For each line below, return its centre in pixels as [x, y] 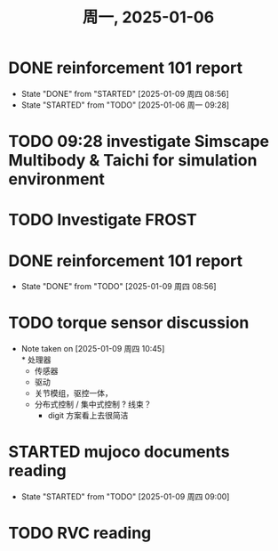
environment [57, 179]
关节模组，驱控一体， [73, 393]
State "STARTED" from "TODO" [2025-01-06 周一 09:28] [125, 105]
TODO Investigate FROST [103, 220]
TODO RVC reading [80, 533]
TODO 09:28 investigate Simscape [139, 142]
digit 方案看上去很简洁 [88, 416]
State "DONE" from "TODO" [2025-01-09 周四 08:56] [119, 287]
